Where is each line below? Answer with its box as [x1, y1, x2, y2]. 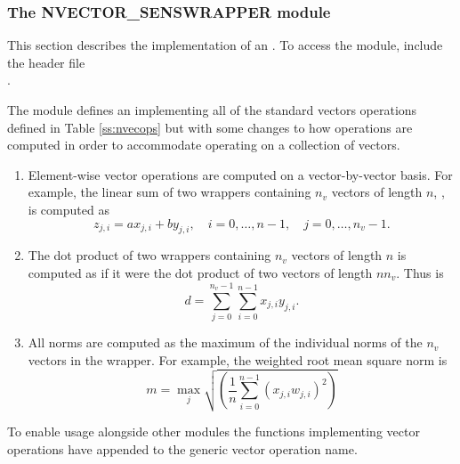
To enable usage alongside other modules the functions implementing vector [7, 421, 420, 440]
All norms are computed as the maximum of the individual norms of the [28, 333, 423, 352]
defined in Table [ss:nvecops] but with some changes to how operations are [7, 118, 413, 136]
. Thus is [396, 263, 444, 281]
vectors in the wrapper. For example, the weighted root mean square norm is [28, 350, 448, 369]
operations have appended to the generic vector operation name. [7, 439, 358, 458]
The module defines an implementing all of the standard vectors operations [7, 101, 417, 118]
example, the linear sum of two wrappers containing [28, 183, 311, 201]
